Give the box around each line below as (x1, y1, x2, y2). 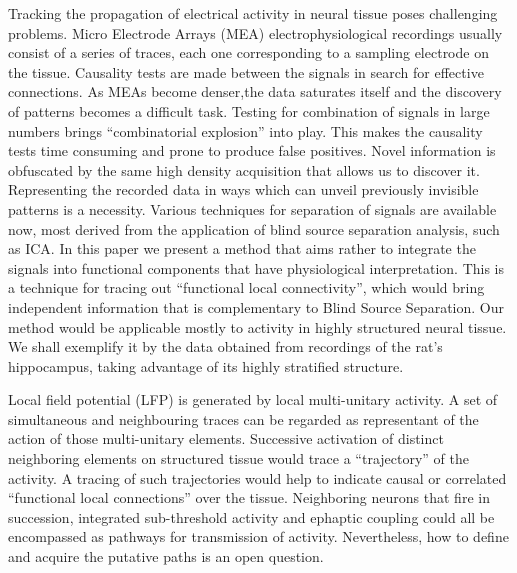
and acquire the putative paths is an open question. (8, 546, 324, 567)
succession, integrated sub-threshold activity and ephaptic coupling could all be (8, 506, 495, 527)
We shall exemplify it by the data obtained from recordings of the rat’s (8, 336, 443, 357)
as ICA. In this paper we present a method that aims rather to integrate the (8, 238, 476, 259)
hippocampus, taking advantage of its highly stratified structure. (8, 355, 404, 376)
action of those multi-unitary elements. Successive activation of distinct (8, 428, 444, 449)
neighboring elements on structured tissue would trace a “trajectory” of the (8, 448, 469, 469)
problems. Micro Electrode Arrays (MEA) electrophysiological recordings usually (8, 22, 503, 43)
